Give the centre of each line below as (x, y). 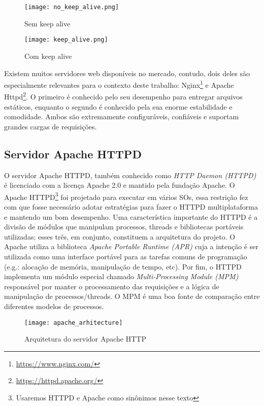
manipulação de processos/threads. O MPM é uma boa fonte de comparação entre (132, 296)
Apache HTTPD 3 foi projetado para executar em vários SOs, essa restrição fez (126, 196)
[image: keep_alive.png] (66, 40)
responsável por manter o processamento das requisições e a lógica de (112, 286)
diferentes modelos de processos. (54, 306)
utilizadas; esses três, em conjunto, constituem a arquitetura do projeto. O (120, 236)
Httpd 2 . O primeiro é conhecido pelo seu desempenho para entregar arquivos (123, 96)
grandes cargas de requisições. (51, 126)
